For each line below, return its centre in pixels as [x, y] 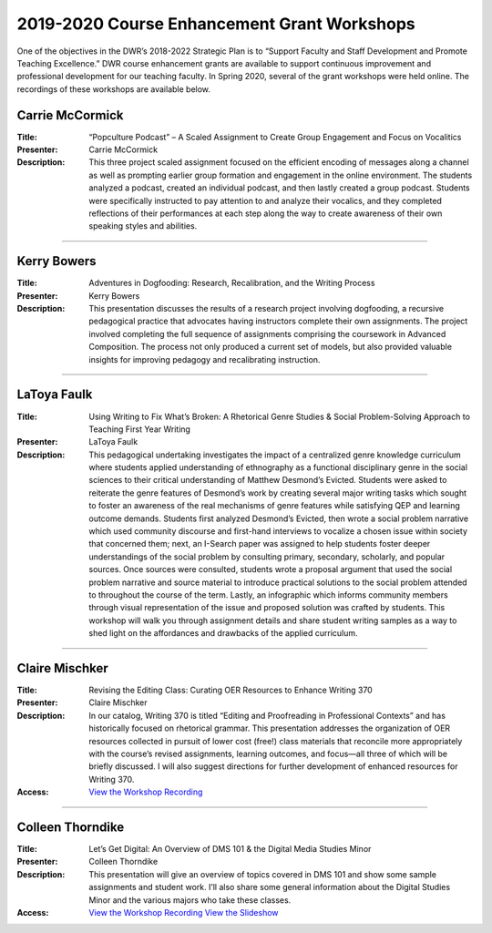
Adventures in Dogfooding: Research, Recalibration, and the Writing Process [232, 283]
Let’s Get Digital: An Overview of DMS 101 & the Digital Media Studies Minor [230, 849]
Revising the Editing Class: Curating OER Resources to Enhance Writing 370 [231, 690]
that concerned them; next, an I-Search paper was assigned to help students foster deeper [260, 544]
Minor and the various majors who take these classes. [190, 900]
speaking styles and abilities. [143, 226]
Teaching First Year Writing [140, 429]
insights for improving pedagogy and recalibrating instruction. [205, 359]
